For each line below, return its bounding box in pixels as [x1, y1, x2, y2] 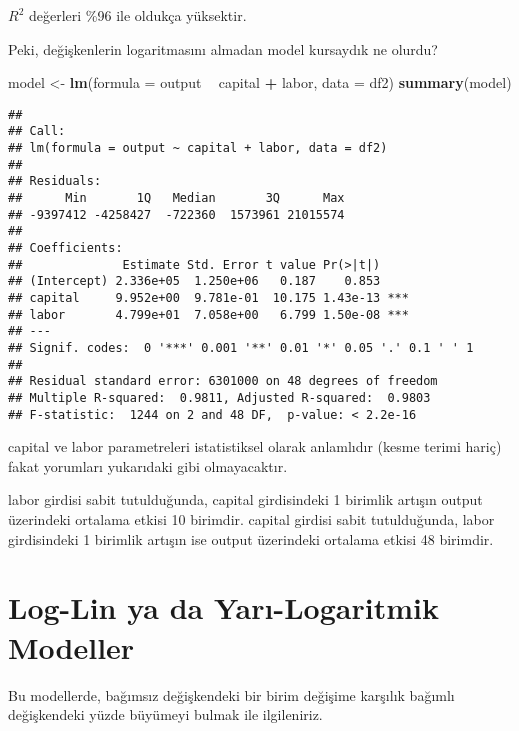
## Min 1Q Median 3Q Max [8, 191, 345, 206]
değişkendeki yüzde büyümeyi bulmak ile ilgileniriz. [8, 704, 323, 725]
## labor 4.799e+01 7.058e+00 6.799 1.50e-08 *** [8, 307, 409, 322]
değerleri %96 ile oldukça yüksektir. [28, 5, 247, 25]
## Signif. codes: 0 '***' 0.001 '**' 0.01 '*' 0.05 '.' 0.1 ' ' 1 [8, 340, 474, 355]
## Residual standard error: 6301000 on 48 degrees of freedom [8, 374, 438, 389]
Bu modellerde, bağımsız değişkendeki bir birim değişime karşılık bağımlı [8, 684, 455, 705]
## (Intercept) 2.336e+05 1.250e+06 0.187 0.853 [8, 274, 381, 289]
